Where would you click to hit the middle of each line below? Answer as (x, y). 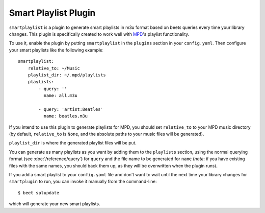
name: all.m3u (60, 96)
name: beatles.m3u (66, 116)
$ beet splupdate (39, 193)
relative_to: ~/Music (54, 68)
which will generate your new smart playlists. (54, 204)
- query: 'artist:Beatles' (71, 109)
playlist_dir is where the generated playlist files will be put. (73, 143)
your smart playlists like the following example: (56, 50)
